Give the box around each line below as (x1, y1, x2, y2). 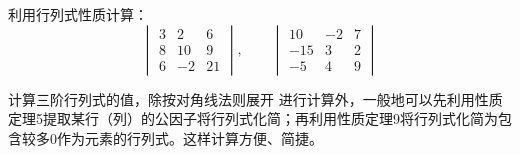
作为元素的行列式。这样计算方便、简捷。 (56, 127, 323, 148)
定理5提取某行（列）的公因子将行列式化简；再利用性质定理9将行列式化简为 (8, 108, 498, 129)
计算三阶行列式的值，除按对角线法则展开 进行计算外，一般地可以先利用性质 (8, 88, 503, 109)
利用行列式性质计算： (8, 4, 148, 24)
